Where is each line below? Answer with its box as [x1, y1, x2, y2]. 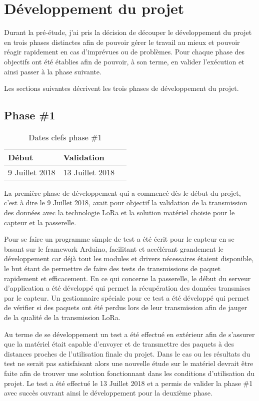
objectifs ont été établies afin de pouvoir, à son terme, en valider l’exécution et [4, 56, 244, 66]
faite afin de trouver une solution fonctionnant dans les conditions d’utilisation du [4, 368, 255, 378]
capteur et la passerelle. [4, 217, 76, 227]
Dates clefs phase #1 [28, 131, 102, 143]
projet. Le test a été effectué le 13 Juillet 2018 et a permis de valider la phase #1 [4, 378, 253, 388]
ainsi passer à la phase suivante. [4, 66, 101, 76]
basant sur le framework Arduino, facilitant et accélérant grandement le [4, 243, 223, 254]
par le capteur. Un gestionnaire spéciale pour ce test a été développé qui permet [4, 292, 249, 303]
